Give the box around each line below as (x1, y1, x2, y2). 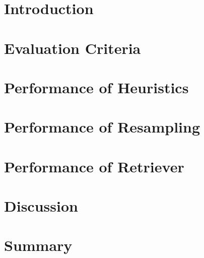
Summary (4, 235, 73, 255)
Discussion (4, 196, 78, 216)
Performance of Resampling (4, 116, 200, 137)
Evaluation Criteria (4, 37, 141, 58)
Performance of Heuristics (4, 77, 189, 97)
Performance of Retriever (4, 156, 184, 176)
